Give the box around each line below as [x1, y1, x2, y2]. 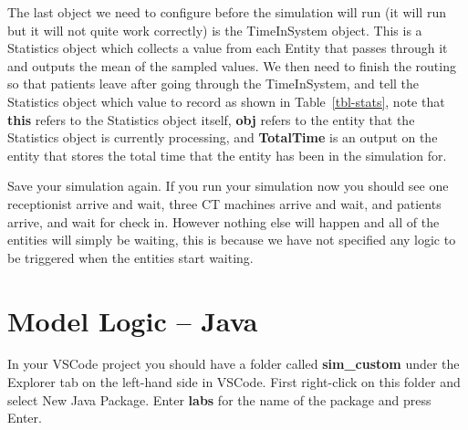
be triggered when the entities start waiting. [7, 247, 254, 267]
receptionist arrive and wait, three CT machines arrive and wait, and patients [7, 194, 442, 213]
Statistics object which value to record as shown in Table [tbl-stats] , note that [7, 91, 445, 110]
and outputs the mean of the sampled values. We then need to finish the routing [7, 56, 456, 75]
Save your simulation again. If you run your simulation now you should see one [7, 176, 449, 195]
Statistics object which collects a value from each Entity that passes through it [7, 38, 448, 58]
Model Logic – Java [7, 301, 258, 339]
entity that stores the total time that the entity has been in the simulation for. [7, 145, 447, 164]
